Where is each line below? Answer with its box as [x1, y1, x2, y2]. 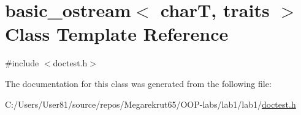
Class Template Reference [5, 21, 229, 46]
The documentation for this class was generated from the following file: [5, 77, 272, 89]
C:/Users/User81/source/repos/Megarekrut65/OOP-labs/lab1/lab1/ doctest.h [5, 97, 296, 110]
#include [5, 57, 39, 69]
